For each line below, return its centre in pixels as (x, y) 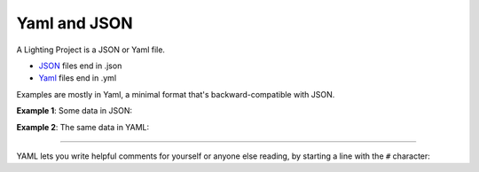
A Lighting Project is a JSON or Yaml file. (91, 50)
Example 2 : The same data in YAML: (83, 127)
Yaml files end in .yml (78, 78)
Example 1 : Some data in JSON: (75, 111)
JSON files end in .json (80, 66)
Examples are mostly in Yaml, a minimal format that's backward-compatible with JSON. (176, 94)
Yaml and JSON (75, 23)
